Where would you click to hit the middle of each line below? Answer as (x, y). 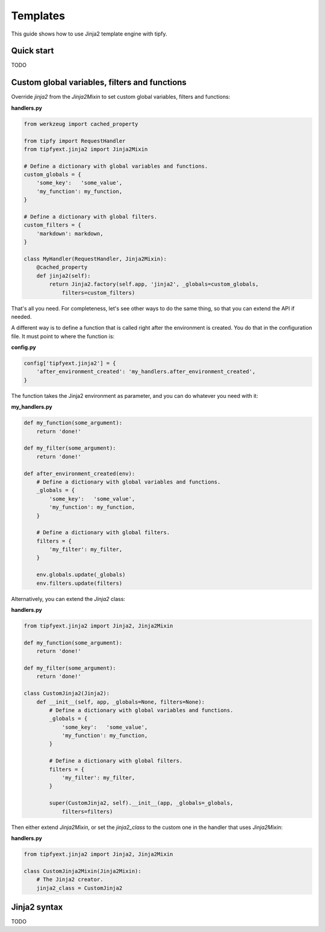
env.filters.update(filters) (79, 583)
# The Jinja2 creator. (70, 880)
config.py (23, 347)
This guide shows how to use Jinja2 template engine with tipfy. (89, 34)
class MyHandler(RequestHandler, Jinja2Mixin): (95, 259)
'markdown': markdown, (70, 233)
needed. (21, 316)
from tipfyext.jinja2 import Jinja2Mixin (86, 149)
